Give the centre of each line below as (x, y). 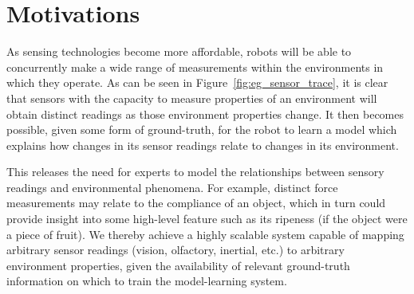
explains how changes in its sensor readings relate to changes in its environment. (203, 145)
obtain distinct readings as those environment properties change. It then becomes (205, 114)
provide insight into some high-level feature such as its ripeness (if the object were (207, 219)
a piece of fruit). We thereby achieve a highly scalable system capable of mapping (205, 234)
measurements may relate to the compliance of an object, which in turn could (196, 203)
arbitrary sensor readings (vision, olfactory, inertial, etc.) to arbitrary (175, 250)
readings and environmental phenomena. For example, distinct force (172, 187)
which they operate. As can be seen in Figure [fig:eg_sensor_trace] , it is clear (197, 82)
